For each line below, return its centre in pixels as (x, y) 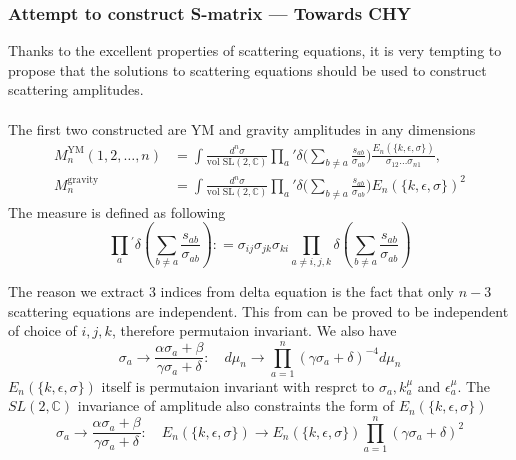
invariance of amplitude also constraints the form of (235, 405)
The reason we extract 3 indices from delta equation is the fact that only (231, 290)
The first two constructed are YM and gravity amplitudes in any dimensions (242, 128)
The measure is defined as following (117, 211)
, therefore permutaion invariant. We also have (254, 330)
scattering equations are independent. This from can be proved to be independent (258, 310)
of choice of (42, 330)
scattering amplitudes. (76, 89)
